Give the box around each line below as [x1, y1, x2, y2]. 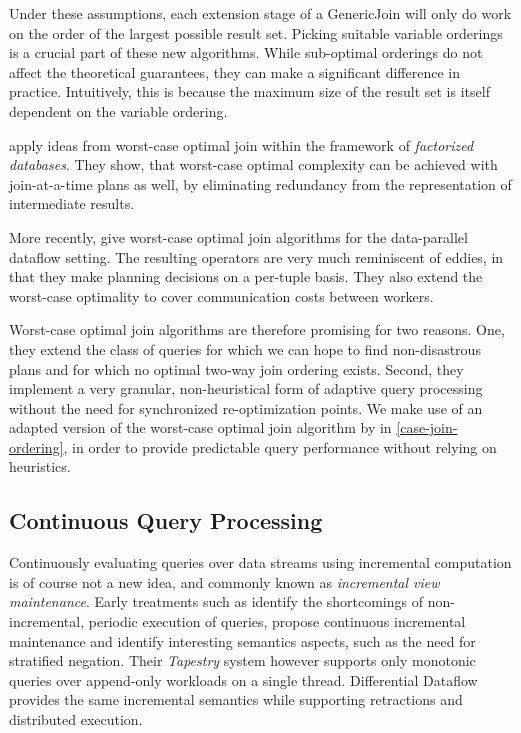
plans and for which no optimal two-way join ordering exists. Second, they [9, 358, 464, 379]
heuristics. [9, 456, 71, 477]
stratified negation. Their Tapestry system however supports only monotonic [9, 650, 476, 671]
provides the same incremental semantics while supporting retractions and [9, 689, 463, 710]
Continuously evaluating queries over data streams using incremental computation [9, 552, 512, 573]
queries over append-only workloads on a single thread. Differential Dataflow [9, 669, 478, 690]
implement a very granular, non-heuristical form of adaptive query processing [9, 378, 483, 399]
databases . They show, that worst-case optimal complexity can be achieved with [9, 154, 498, 175]
